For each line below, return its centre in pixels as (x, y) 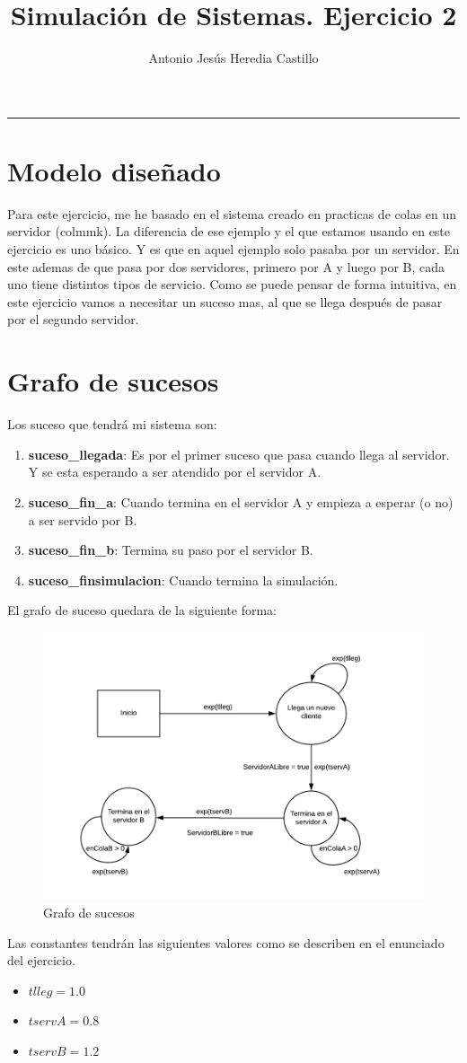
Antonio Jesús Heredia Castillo (233, 58)
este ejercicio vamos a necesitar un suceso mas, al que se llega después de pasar (225, 301)
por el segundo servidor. (73, 319)
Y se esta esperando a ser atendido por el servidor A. (175, 472)
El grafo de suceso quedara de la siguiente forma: (142, 610)
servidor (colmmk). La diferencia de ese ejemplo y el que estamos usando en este (229, 231)
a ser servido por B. (83, 519)
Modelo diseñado (114, 170)
